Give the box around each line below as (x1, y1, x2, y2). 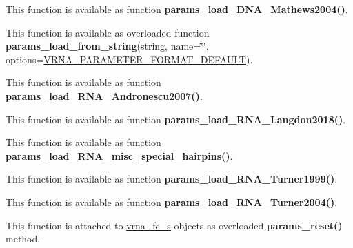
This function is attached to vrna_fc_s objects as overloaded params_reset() (6, 218, 343, 232)
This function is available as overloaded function (6, 25, 210, 39)
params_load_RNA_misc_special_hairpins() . (6, 148, 233, 163)
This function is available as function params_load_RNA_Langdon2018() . (6, 112, 346, 126)
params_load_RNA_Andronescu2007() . (6, 88, 203, 103)
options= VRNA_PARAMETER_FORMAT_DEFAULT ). (6, 52, 253, 66)
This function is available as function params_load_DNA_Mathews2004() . (6, 2, 348, 16)
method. (6, 231, 41, 246)
